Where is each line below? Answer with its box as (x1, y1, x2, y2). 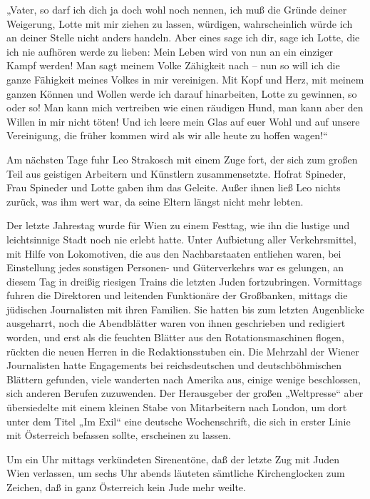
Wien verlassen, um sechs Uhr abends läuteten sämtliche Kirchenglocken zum (6, 465, 345, 480)
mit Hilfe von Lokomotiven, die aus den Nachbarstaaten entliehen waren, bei (6, 246, 341, 261)
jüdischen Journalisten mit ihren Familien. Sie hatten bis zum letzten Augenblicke (6, 301, 364, 316)
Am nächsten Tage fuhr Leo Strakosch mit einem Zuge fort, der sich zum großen (6, 151, 358, 166)
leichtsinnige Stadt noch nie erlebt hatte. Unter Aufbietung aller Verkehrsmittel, (6, 231, 356, 246)
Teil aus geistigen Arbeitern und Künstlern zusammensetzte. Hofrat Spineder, (6, 166, 346, 181)
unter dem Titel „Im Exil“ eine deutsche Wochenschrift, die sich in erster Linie (6, 413, 351, 428)
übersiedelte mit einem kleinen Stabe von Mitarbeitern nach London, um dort (6, 400, 347, 415)
